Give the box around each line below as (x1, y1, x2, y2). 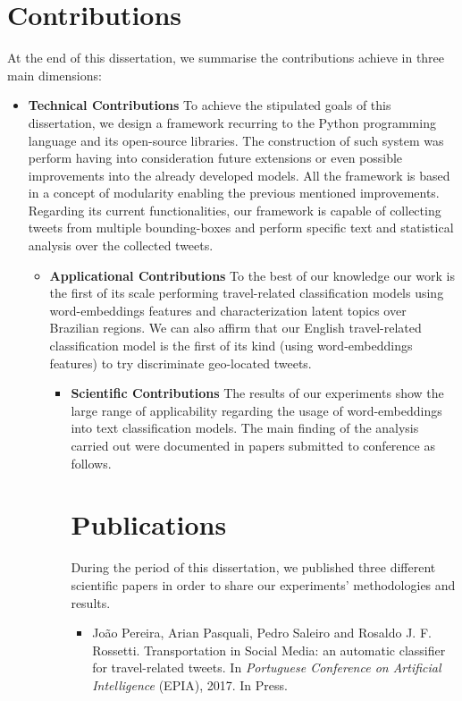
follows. (71, 453, 112, 472)
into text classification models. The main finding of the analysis (71, 418, 419, 437)
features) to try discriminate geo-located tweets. (49, 353, 312, 372)
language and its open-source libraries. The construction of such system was (28, 131, 444, 149)
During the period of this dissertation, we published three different (71, 558, 436, 577)
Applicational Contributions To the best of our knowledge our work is (49, 266, 455, 284)
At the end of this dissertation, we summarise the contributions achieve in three (7, 48, 445, 67)
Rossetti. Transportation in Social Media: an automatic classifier (92, 640, 446, 659)
